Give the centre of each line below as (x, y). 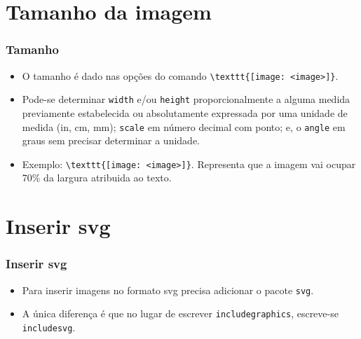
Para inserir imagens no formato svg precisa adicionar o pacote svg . (168, 290)
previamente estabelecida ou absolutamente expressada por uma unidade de (185, 112)
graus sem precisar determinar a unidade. (111, 140)
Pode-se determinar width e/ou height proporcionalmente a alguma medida (186, 99)
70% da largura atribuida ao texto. (97, 178)
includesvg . (49, 327)
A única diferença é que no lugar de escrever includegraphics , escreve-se (180, 313)
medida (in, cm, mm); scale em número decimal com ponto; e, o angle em (184, 126)
